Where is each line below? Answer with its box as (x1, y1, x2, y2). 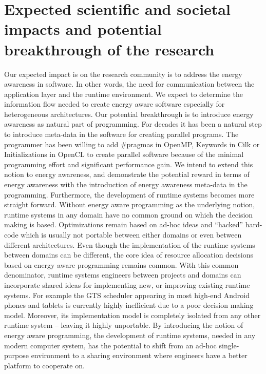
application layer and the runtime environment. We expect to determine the (4, 88, 243, 99)
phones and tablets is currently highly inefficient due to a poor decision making (4, 300, 254, 310)
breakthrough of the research (4, 38, 215, 60)
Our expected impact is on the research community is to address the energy (4, 68, 242, 79)
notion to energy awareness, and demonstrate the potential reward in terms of (4, 169, 250, 180)
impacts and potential (4, 18, 162, 40)
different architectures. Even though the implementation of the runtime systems (4, 239, 255, 250)
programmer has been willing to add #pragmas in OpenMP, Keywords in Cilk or (4, 139, 260, 149)
